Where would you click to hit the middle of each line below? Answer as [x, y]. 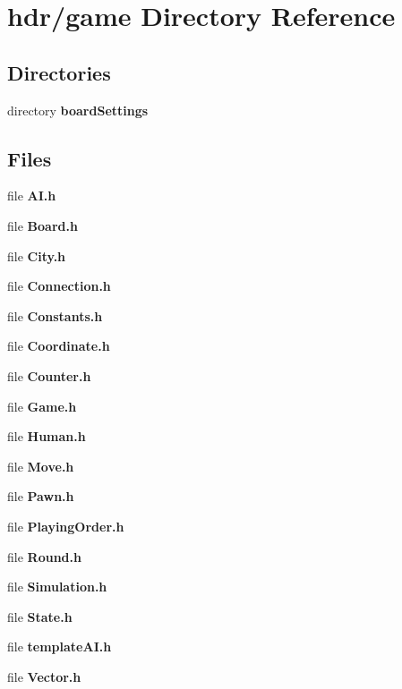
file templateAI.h [60, 646]
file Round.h [44, 556]
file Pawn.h [41, 496]
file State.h [40, 616]
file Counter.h [49, 375]
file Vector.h [44, 676]
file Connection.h [59, 286]
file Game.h [42, 406]
